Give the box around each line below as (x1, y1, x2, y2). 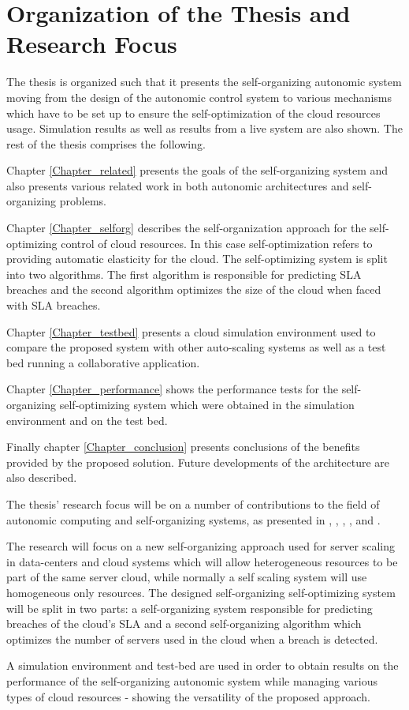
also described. (6, 469, 77, 486)
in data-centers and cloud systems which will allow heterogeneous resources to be (6, 553, 398, 569)
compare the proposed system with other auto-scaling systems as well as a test (6, 339, 386, 355)
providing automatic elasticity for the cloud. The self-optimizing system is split (6, 250, 388, 267)
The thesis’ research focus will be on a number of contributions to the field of (6, 495, 380, 512)
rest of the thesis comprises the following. (6, 135, 206, 152)
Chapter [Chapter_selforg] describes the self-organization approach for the (6, 220, 366, 236)
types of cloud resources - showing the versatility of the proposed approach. (6, 688, 370, 704)
